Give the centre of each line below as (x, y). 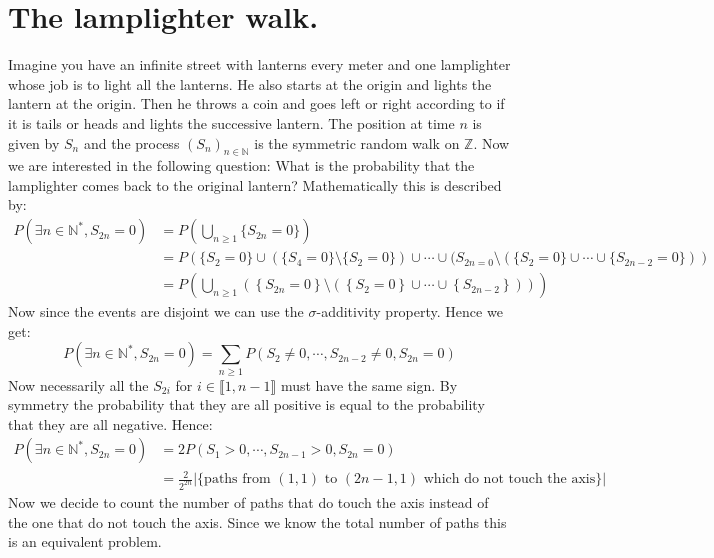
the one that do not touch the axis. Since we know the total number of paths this (257, 521)
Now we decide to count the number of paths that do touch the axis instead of (248, 501)
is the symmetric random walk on (357, 142)
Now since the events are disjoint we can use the (156, 311)
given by (34, 142)
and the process (131, 142)
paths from (237, 479)
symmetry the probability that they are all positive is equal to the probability (246, 404)
